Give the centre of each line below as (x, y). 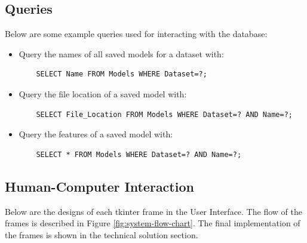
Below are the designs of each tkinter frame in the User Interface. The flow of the (153, 211)
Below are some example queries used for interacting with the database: (136, 34)
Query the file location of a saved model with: (103, 93)
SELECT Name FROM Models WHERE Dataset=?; (122, 74)
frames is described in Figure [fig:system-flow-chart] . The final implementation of (153, 223)
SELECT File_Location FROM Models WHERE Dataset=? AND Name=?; (164, 114)
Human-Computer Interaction (99, 186)
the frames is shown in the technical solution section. (102, 234)
